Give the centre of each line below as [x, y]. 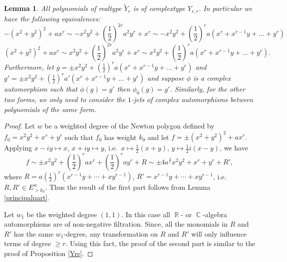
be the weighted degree [62, 214]
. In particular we [225, 8]
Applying [18, 148]
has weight [120, 137]
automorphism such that [41, 89]
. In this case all [146, 214]
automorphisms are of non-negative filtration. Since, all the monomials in [116, 224]
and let [158, 137]
